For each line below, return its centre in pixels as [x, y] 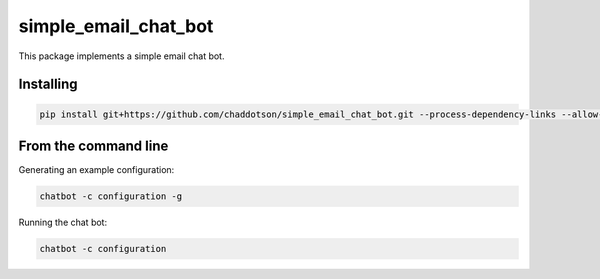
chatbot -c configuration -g [111, 196]
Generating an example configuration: [96, 170]
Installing [48, 84]
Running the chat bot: [63, 222]
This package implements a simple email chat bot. [121, 56]
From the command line [93, 145]
